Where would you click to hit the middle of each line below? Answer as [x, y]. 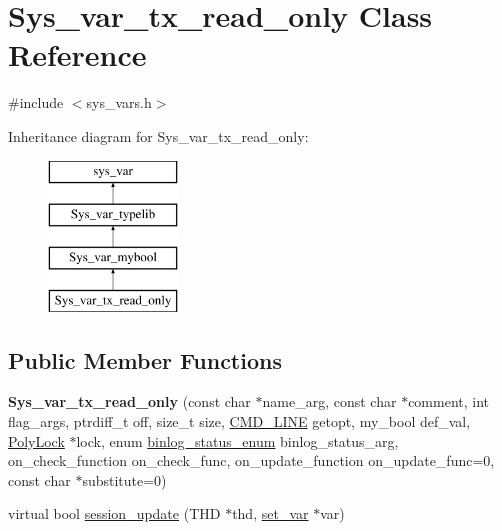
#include [36, 102]
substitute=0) [124, 479]
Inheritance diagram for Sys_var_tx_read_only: [158, 135]
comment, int [449, 401]
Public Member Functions [145, 359]
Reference [77, 54]
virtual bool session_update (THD [114, 513]
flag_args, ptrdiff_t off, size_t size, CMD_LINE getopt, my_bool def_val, [239, 421]
